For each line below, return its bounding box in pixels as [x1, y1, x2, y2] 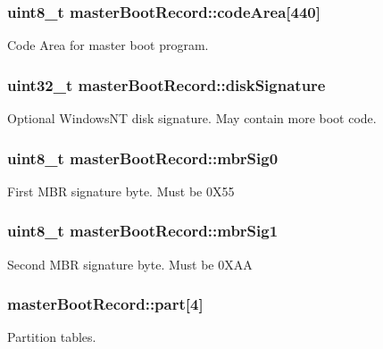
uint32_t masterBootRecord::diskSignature [7, 73, 326, 96]
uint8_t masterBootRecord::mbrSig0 [7, 146, 279, 169]
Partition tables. [7, 328, 96, 346]
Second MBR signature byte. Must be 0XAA [7, 254, 253, 273]
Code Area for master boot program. [7, 36, 209, 54]
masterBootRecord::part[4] [7, 293, 204, 315]
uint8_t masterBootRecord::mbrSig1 [7, 220, 279, 242]
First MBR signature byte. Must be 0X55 [7, 181, 235, 200]
